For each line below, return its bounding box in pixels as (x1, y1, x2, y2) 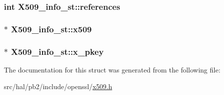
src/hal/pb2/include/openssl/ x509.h (4, 81, 112, 91)
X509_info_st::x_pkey (11, 45, 104, 57)
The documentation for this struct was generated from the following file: (4, 64, 221, 74)
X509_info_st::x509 (11, 23, 92, 35)
